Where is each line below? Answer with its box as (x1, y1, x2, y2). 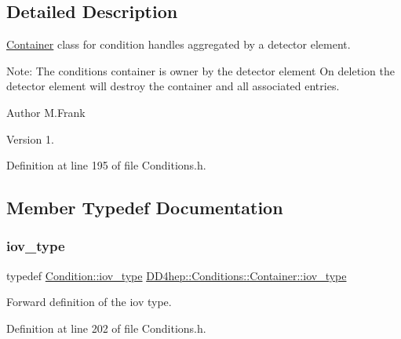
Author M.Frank (6, 104, 86, 120)
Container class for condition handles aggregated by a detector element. (6, 36, 351, 53)
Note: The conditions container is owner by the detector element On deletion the (6, 62, 395, 78)
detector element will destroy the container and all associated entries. (6, 78, 340, 94)
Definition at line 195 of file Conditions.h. (6, 157, 206, 173)
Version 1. (6, 130, 54, 147)
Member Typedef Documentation (6, 195, 283, 220)
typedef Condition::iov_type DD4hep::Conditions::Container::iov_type (6, 267, 347, 283)
